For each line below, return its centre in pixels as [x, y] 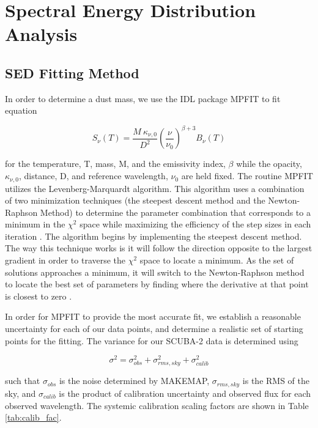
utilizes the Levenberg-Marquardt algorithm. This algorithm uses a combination [155, 188]
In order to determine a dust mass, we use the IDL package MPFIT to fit [143, 98]
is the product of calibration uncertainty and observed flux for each [185, 393]
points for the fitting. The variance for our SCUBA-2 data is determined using [152, 340]
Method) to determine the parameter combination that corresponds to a [175, 212]
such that [23, 381]
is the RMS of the [276, 381]
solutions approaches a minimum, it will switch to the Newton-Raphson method [155, 272]
